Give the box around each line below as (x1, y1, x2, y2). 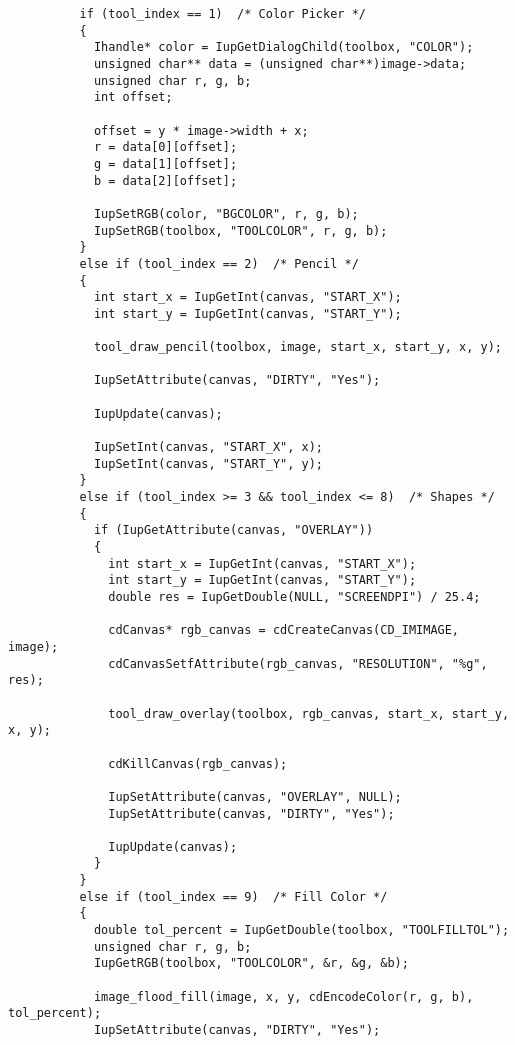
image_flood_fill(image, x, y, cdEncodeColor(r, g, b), (93, 989, 474, 1004)
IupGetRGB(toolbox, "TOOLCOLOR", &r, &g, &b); (93, 956, 409, 971)
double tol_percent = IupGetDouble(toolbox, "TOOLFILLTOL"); (93, 923, 510, 938)
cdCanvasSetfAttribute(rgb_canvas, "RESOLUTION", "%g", (108, 656, 488, 671)
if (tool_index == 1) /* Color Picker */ (79, 7, 366, 21)
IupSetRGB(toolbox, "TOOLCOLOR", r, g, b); (93, 223, 388, 238)
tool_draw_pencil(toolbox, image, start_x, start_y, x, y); (93, 340, 502, 355)
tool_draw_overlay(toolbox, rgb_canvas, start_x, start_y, (108, 706, 510, 721)
